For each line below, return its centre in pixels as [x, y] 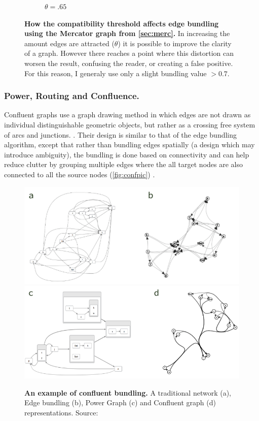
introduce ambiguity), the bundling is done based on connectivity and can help [127, 154]
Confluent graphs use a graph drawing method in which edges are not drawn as [127, 115]
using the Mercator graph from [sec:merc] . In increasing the [127, 33]
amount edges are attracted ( [69, 43]
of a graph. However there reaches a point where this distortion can [129, 53]
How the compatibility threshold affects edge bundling [122, 23]
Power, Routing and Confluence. [72, 96]
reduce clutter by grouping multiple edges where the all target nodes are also [124, 164]
